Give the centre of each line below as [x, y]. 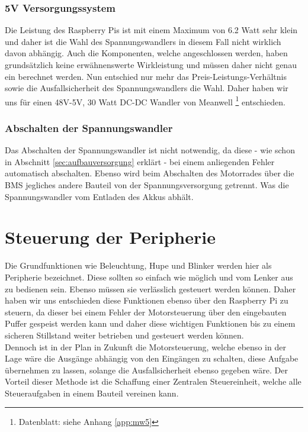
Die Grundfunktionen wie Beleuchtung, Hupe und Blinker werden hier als [138, 265]
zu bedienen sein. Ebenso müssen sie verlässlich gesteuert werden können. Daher [150, 288]
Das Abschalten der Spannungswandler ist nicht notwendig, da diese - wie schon [150, 150]
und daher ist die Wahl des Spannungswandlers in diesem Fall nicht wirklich [143, 41]
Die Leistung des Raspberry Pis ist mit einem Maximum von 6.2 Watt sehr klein [151, 30]
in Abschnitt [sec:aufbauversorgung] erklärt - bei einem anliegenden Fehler [140, 161]
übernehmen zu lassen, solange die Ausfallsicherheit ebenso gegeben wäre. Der [146, 370]
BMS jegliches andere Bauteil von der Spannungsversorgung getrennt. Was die [147, 185]
